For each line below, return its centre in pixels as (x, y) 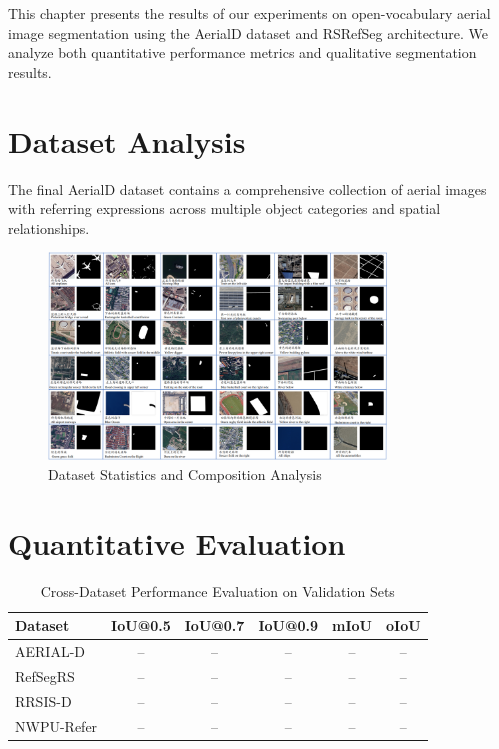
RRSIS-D (43, 700)
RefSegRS (45, 675)
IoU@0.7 (214, 625)
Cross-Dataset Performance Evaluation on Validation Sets (217, 590)
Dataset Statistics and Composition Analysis (185, 473)
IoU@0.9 (288, 625)
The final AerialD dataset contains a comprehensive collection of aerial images (247, 188)
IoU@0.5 (141, 625)
